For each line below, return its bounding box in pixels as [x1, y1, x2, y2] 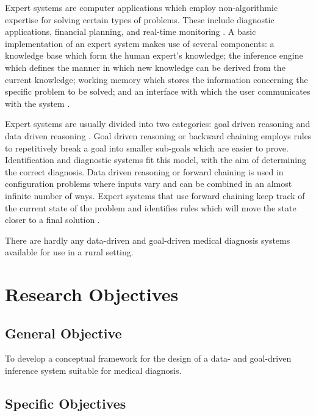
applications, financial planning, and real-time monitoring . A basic [5, 25, 256, 38]
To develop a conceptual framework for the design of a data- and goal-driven [5, 352, 292, 365]
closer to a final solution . [5, 213, 100, 226]
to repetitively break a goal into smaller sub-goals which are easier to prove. [5, 141, 289, 154]
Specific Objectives [5, 394, 126, 413]
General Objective [5, 323, 122, 342]
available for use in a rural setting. [5, 246, 134, 258]
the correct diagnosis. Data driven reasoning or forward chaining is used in [5, 165, 284, 178]
